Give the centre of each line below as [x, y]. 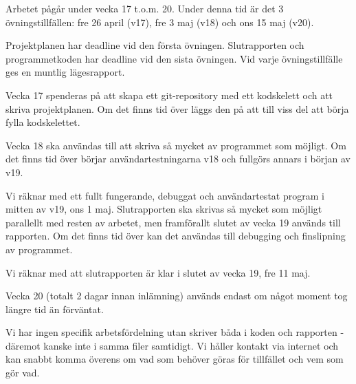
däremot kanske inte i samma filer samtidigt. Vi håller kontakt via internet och [172, 345]
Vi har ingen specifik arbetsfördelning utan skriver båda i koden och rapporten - [175, 332]
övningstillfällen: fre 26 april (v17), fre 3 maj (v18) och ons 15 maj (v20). [160, 22]
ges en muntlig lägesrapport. [65, 72]
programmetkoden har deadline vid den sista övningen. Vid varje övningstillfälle [174, 58]
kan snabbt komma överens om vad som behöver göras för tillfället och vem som [175, 359]
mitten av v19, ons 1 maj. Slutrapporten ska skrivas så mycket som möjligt [164, 209]
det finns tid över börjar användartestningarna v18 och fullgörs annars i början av [178, 159]
